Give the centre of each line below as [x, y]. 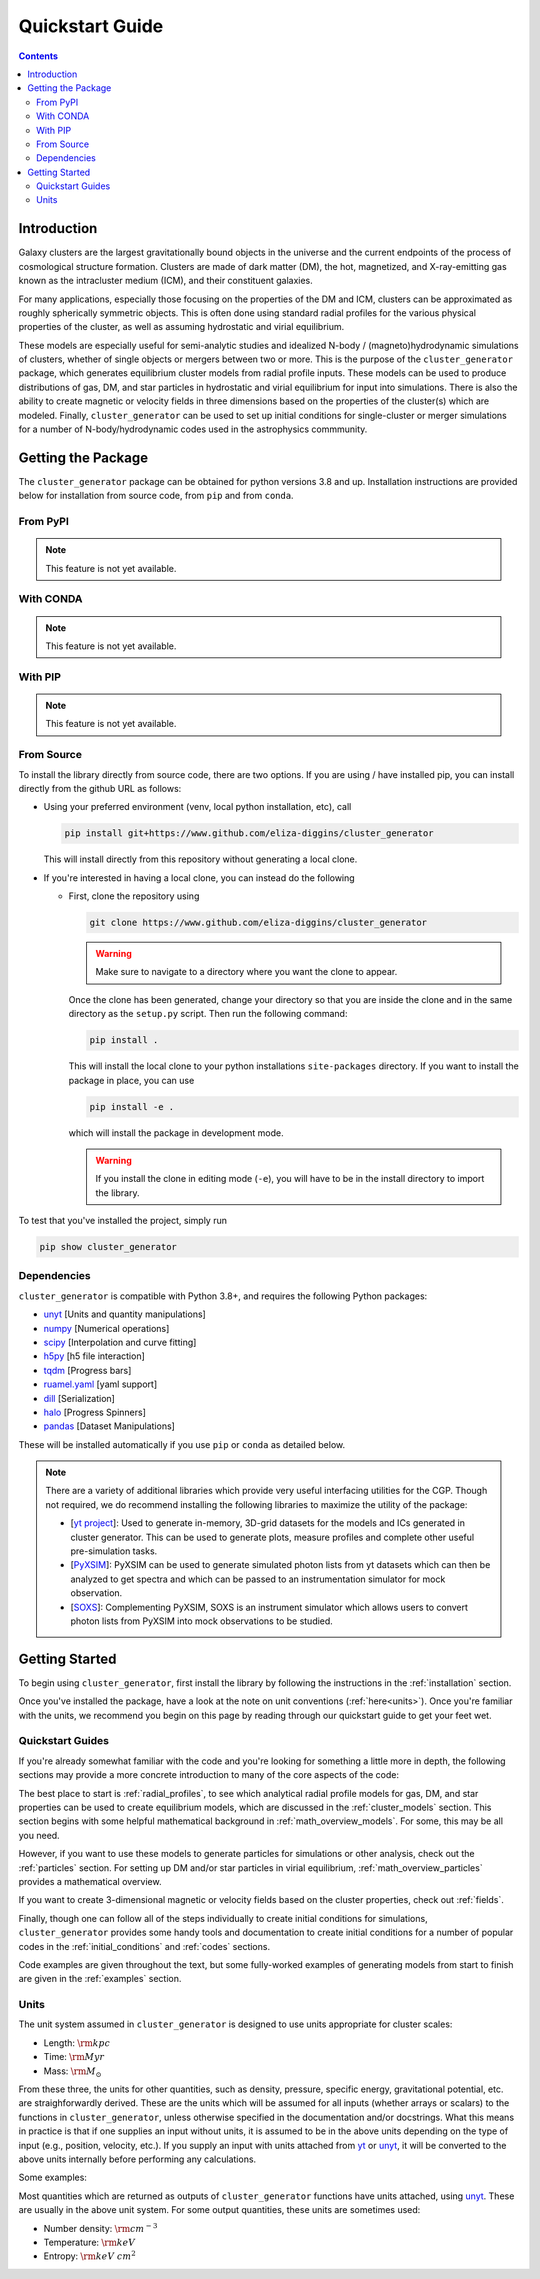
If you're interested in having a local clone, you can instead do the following [199, 877]
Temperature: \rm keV [89, 2242]
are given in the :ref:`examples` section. [100, 1979]
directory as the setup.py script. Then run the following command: [208, 1014]
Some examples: [52, 2177]
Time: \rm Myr [74, 2057]
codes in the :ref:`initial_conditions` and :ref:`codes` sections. [144, 1946]
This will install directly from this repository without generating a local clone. [200, 859]
